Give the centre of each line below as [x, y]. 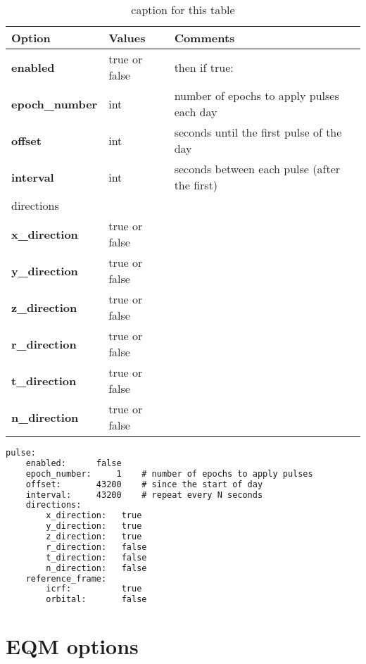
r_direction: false [96, 547]
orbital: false [96, 600]
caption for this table [183, 10]
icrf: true [94, 589]
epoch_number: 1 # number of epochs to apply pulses [169, 474]
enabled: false [74, 463]
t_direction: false [96, 557]
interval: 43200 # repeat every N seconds [144, 495]
